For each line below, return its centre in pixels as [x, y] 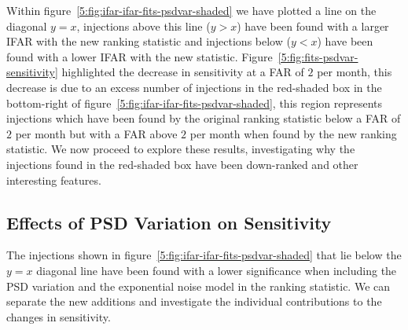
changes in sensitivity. [59, 316]
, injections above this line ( [143, 26]
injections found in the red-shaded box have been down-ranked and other [182, 164]
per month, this [355, 72]
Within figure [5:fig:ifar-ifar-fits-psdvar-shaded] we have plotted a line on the [191, 10]
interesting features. [54, 180]
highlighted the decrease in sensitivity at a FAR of [183, 72]
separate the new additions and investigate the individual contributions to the [194, 301]
